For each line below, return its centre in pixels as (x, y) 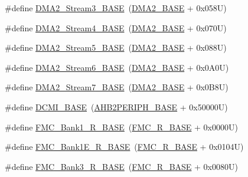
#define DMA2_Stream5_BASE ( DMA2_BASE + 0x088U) (116, 47)
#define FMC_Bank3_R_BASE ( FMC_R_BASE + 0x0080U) (121, 166)
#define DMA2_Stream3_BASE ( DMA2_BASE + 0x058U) (116, 8)
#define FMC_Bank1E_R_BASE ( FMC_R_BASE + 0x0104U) (124, 147)
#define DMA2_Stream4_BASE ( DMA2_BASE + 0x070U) (116, 27)
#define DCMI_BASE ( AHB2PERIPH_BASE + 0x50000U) (116, 106)
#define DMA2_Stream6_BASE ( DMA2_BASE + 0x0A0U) (117, 67)
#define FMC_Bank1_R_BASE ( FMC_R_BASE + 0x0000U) (121, 127)
